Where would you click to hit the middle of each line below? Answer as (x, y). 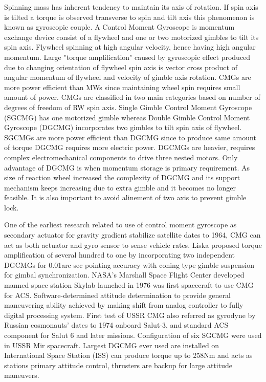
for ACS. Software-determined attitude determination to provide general (117, 295)
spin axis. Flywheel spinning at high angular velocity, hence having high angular (130, 47)
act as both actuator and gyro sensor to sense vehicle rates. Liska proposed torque (133, 245)
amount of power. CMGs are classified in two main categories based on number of (132, 97)
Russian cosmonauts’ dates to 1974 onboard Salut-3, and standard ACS (116, 325)
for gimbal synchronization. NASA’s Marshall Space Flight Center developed (124, 275)
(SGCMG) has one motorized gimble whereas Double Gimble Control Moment (127, 117)
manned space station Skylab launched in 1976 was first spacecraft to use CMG (129, 285)
